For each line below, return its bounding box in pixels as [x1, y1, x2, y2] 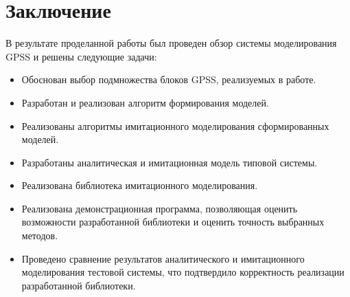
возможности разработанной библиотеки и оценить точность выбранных [21, 214, 325, 229]
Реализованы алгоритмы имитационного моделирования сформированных [21, 118, 329, 133]
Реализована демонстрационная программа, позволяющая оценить [21, 201, 298, 215]
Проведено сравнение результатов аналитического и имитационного [21, 251, 305, 265]
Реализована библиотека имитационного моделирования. [21, 178, 258, 192]
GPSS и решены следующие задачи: [5, 49, 157, 63]
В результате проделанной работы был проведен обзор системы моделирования [5, 36, 337, 50]
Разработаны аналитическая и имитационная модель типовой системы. [21, 155, 318, 169]
